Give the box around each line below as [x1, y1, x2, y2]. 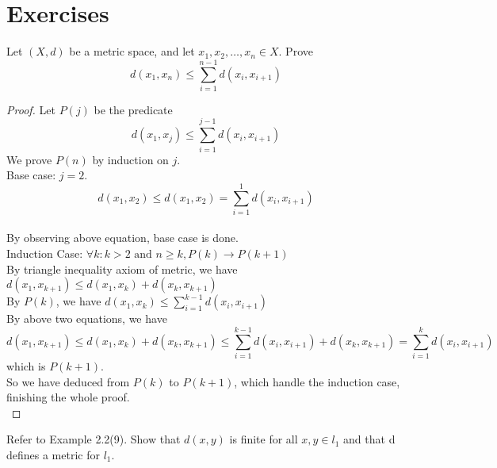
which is [6, 357, 46, 374]
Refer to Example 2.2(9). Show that [6, 431, 181, 447]
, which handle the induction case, [234, 373, 400, 389]
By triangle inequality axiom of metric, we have [6, 260, 238, 277]
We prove [6, 151, 52, 167]
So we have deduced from [6, 373, 130, 389]
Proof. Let [6, 101, 55, 117]
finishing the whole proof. [6, 389, 130, 405]
